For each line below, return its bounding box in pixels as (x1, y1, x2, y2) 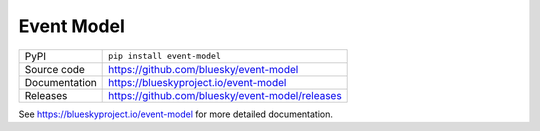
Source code (24, 62, 85, 76)
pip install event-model (108, 51, 222, 62)
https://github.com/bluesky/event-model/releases (108, 88, 342, 102)
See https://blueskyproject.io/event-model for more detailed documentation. (18, 108, 334, 120)
